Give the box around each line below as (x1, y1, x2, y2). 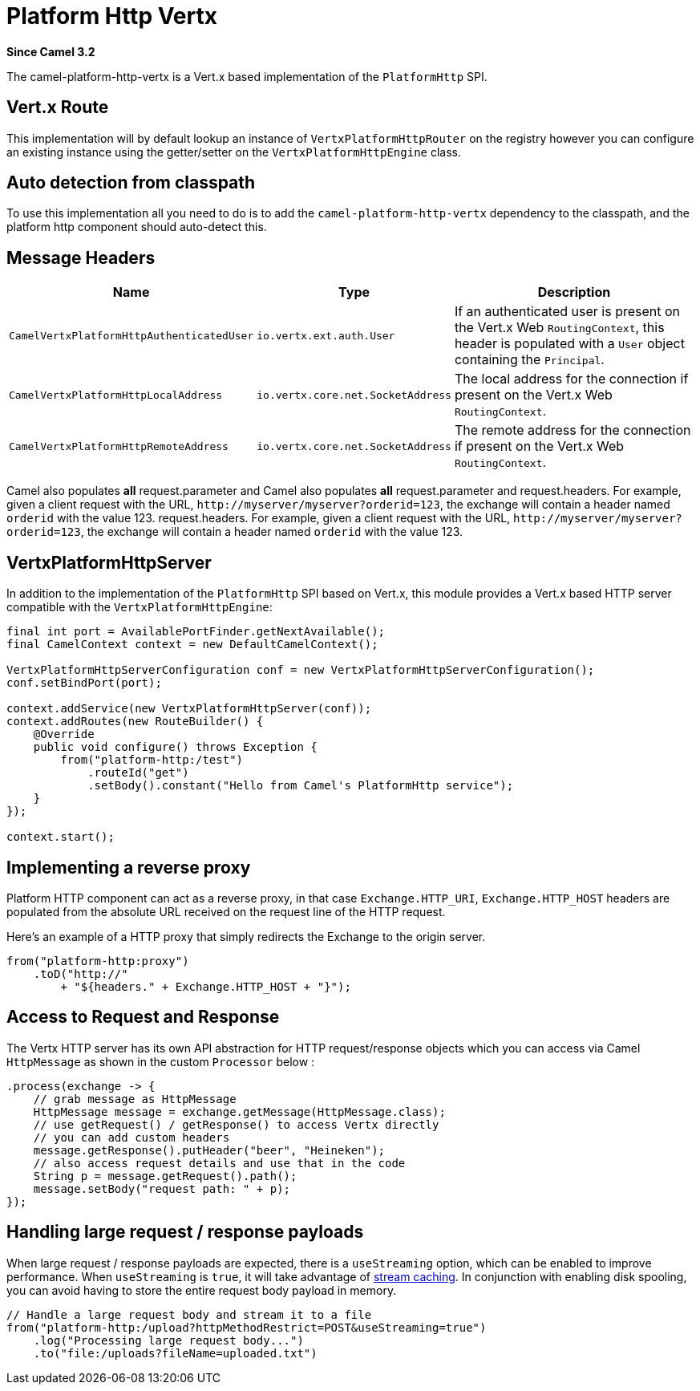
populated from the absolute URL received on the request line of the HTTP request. (6, 904, 446, 919)
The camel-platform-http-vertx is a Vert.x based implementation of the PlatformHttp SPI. (6, 69, 488, 83)
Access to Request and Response (6, 1007, 280, 1028)
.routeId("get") (87, 766, 189, 780)
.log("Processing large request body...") (33, 1333, 304, 1347)
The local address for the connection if (454, 371, 689, 387)
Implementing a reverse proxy (6, 857, 251, 878)
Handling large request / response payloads (6, 1222, 364, 1243)
